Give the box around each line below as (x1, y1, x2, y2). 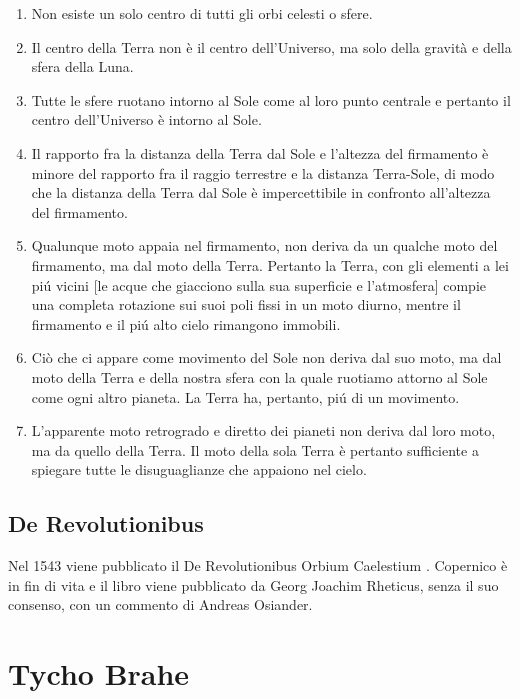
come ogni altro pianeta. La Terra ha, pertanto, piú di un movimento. (31, 386, 460, 407)
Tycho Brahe (8, 653, 190, 694)
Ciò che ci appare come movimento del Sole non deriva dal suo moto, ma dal (31, 347, 502, 368)
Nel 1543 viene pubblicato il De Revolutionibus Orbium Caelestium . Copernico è (8, 555, 508, 576)
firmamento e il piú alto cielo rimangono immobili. (31, 313, 341, 334)
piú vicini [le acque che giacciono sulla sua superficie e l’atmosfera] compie (31, 274, 486, 295)
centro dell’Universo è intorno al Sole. (31, 109, 262, 130)
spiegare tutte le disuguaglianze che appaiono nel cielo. (31, 459, 367, 480)
